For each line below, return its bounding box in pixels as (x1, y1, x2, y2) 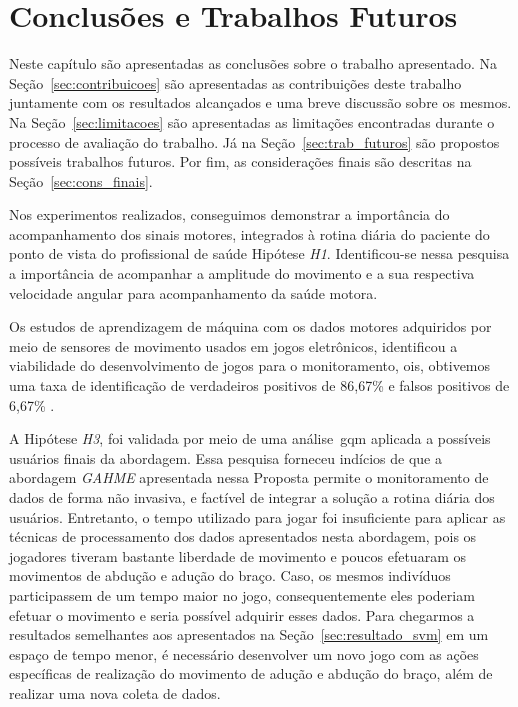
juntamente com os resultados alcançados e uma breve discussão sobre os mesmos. (9, 92, 512, 113)
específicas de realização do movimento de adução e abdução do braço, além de (9, 663, 493, 684)
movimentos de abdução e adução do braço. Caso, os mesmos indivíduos (9, 565, 451, 586)
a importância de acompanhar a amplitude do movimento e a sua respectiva (9, 263, 475, 284)
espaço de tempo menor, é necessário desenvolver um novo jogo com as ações (9, 643, 479, 664)
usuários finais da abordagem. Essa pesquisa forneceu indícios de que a (9, 447, 442, 468)
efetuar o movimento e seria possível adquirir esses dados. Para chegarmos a (9, 604, 475, 625)
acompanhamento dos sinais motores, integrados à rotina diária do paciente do (9, 223, 490, 244)
